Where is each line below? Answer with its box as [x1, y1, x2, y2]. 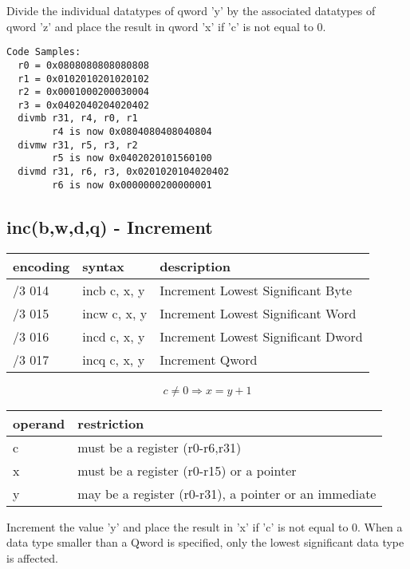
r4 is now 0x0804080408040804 [52, 126, 212, 138]
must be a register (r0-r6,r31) [77, 437, 242, 456]
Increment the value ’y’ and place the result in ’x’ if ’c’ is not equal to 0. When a [6, 518, 403, 535]
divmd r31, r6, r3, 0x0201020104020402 [18, 166, 230, 178]
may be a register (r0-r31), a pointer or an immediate [77, 484, 376, 503]
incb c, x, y [82, 280, 145, 299]
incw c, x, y [82, 303, 148, 322]
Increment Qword [160, 350, 258, 369]
